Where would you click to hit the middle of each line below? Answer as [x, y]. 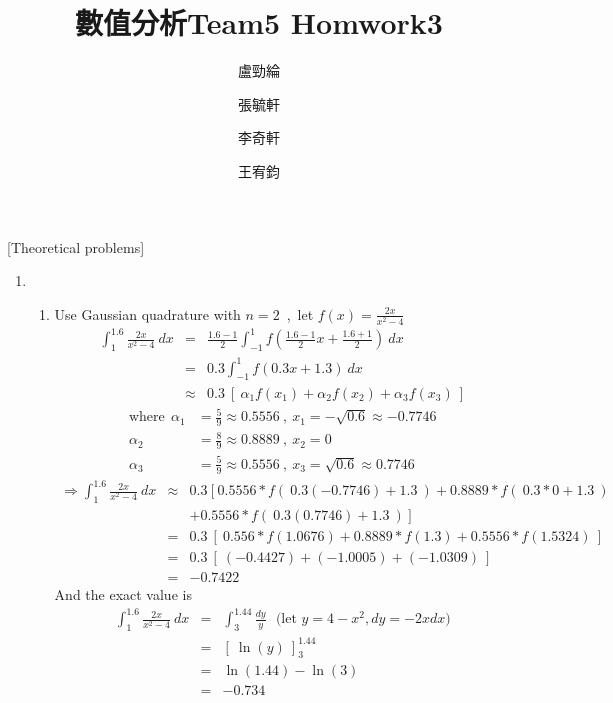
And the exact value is [123, 594]
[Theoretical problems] [76, 246]
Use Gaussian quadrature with [147, 313]
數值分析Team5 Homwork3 [259, 22]
